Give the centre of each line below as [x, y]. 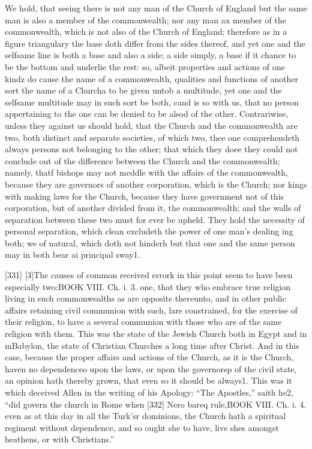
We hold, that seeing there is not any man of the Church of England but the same [156, 8]
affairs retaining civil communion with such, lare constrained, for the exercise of [151, 310]
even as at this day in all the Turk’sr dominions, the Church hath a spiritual [145, 416]
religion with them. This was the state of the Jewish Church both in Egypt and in [156, 334]
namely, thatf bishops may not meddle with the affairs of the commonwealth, [146, 172]
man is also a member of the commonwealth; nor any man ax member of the [145, 19]
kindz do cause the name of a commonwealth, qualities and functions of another [152, 78]
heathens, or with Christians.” [60, 439]
